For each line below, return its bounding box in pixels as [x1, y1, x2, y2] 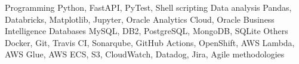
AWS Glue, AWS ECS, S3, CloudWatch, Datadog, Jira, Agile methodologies [5, 48, 285, 60]
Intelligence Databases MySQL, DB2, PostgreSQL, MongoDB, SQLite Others [5, 25, 288, 37]
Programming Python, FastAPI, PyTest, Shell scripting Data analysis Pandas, [5, 1, 292, 13]
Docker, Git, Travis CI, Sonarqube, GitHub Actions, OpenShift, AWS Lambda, [5, 36, 295, 48]
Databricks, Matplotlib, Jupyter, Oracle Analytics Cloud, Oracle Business [5, 13, 275, 25]
